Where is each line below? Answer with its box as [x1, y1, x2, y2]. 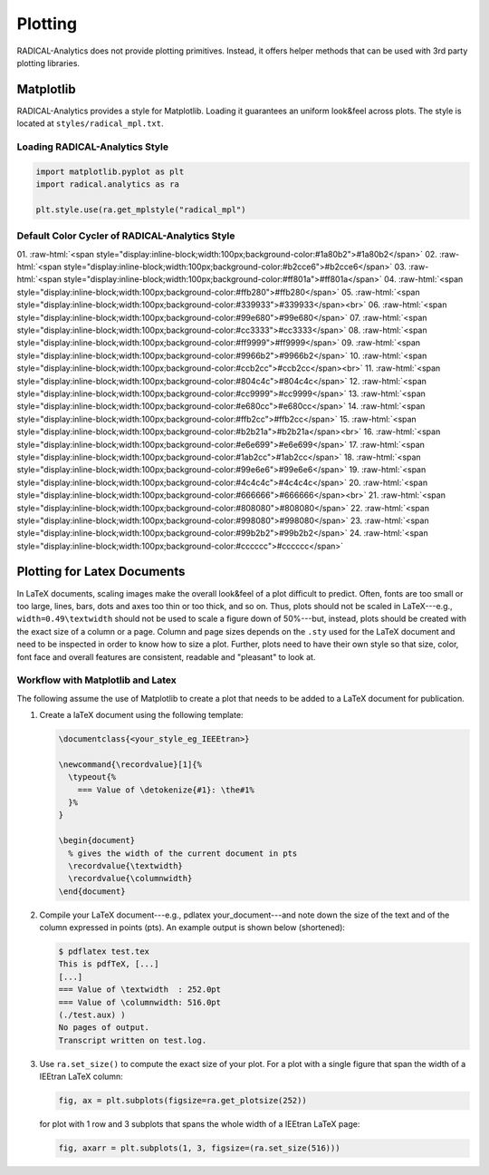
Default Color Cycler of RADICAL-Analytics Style [16, 229, 235, 242]
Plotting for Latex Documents [16, 564, 186, 579]
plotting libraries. [16, 57, 81, 68]
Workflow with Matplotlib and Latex [16, 674, 177, 686]
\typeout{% [68, 772, 117, 782]
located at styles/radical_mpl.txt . [16, 118, 164, 129]
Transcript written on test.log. [58, 1034, 207, 1045]
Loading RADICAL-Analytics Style [16, 141, 169, 153]
